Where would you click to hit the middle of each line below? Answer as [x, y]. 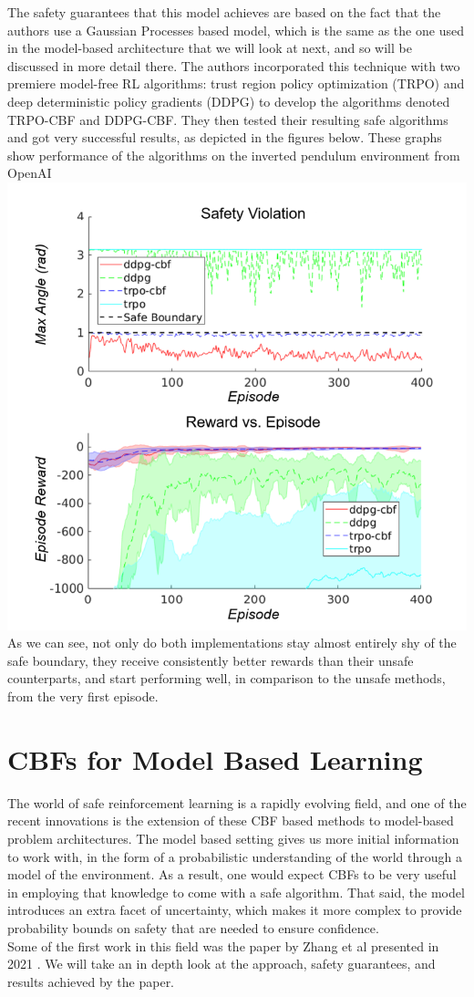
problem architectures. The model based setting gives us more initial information [233, 838]
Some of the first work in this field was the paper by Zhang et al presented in [223, 945]
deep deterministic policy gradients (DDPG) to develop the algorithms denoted [229, 101]
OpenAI [30, 173]
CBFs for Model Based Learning [215, 758]
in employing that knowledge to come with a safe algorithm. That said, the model [236, 892]
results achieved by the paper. [91, 981]
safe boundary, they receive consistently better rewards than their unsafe [211, 660]
